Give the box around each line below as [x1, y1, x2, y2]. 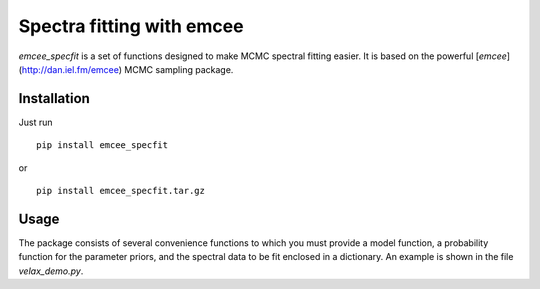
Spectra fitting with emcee [18, 15, 244, 37]
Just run [18, 116, 53, 128]
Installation [18, 90, 90, 107]
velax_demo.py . [18, 265, 84, 277]
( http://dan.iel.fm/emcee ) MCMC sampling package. [18, 63, 234, 75]
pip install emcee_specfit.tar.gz [36, 185, 205, 197]
